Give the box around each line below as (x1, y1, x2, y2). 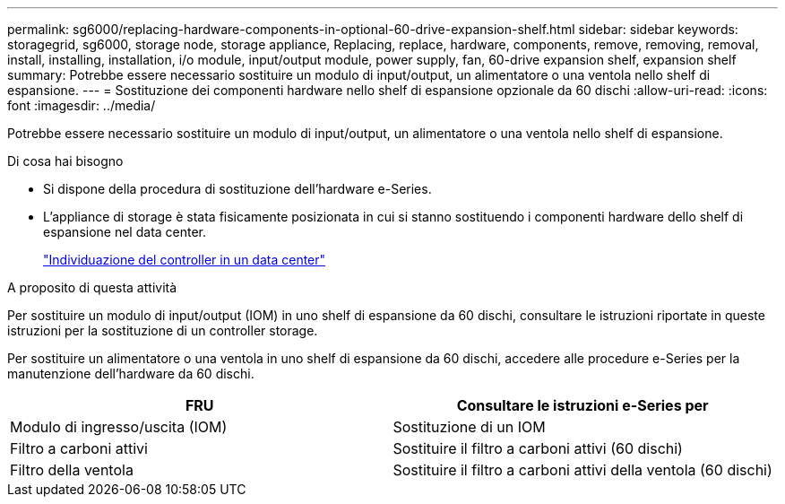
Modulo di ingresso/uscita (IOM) (10, 418, 228, 436)
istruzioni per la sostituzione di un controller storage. (7, 323, 318, 338)
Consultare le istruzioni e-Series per (456, 396, 709, 414)
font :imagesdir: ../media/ (7, 98, 156, 113)
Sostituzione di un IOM (392, 418, 546, 436)
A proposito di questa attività (7, 280, 177, 295)
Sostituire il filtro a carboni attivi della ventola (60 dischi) (392, 461, 772, 479)
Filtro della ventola (10, 461, 134, 479)
